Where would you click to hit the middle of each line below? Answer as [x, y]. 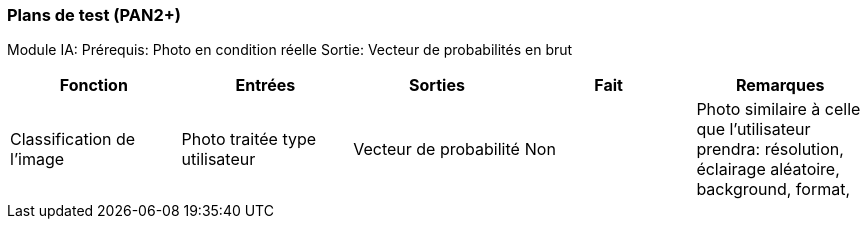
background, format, [773, 189]
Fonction [93, 85]
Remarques [780, 85]
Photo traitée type [249, 139]
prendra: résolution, [770, 149]
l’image [37, 159]
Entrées [265, 85]
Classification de [73, 139]
